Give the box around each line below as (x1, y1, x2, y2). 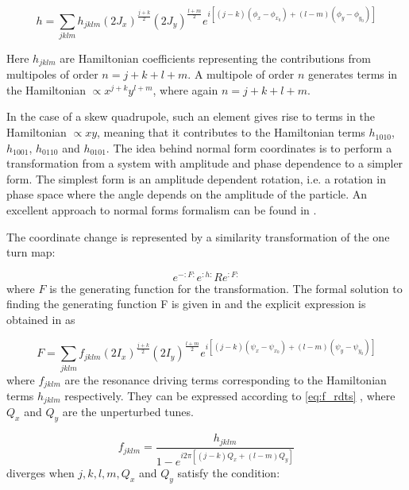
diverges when (6, 465, 75, 481)
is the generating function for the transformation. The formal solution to (49, 280, 403, 296)
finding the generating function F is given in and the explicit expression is (6, 295, 366, 312)
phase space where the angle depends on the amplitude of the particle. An (6, 186, 368, 203)
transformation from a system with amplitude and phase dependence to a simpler (6, 155, 403, 172)
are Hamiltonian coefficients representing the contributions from (60, 49, 371, 66)
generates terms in (307, 66, 398, 83)
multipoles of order (6, 66, 98, 83)
